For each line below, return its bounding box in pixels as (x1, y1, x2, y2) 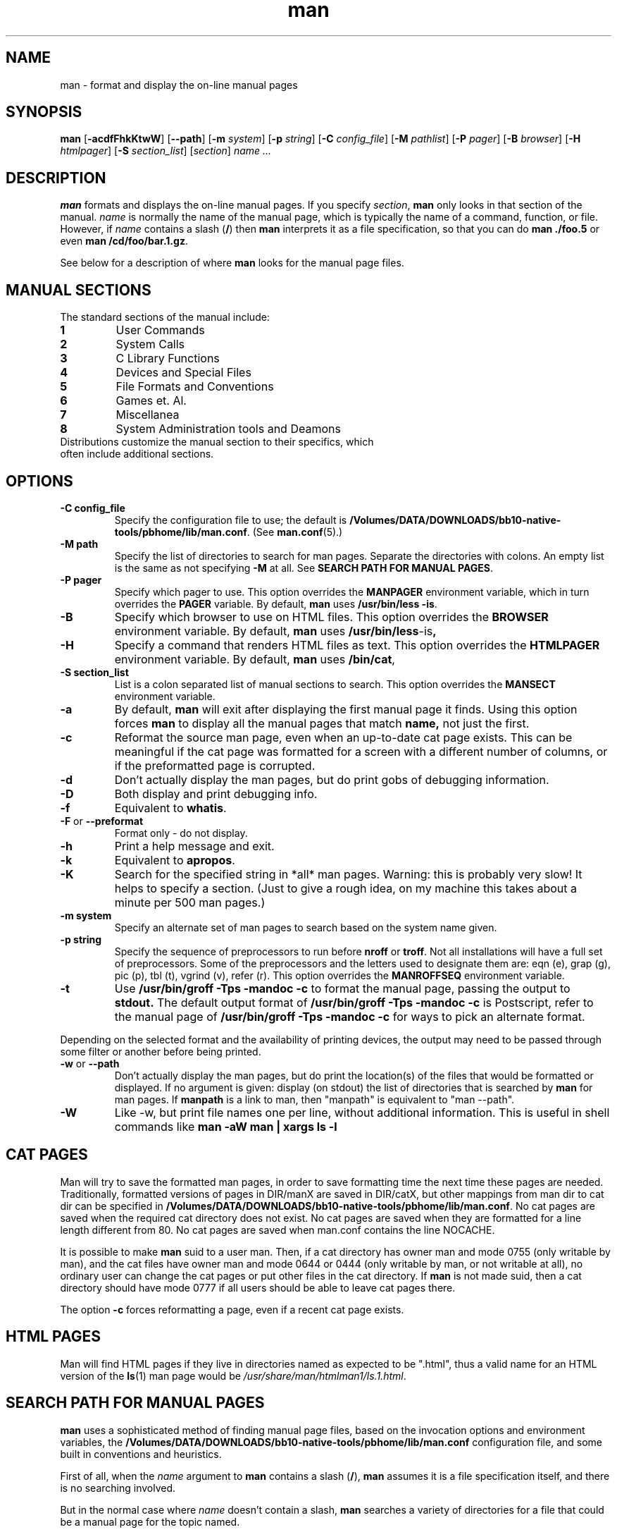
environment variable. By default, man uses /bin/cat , (114, 651, 395, 666)
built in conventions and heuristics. (60, 1447, 222, 1460)
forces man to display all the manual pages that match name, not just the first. (114, 716, 530, 730)
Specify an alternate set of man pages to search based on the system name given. (114, 921, 497, 933)
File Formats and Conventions (116, 379, 274, 394)
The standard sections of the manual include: (60, 311, 270, 324)
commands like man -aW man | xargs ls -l (114, 1119, 337, 1134)
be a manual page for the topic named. (60, 1515, 240, 1528)
